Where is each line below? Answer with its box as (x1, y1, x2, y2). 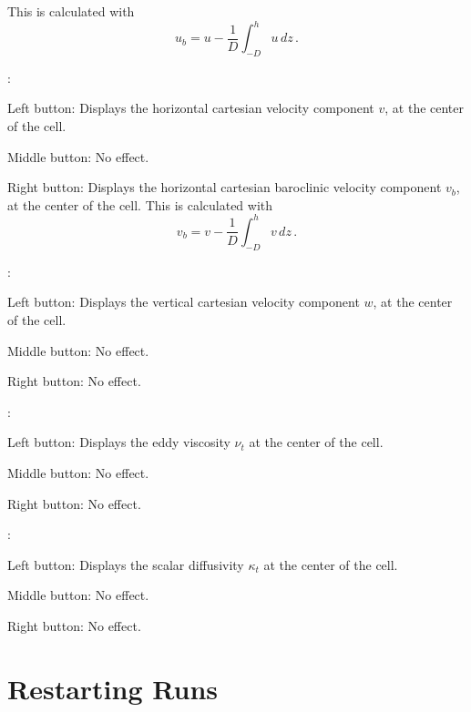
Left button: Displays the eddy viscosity (7, 432, 230, 452)
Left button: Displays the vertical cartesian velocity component (7, 292, 360, 311)
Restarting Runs (7, 669, 219, 707)
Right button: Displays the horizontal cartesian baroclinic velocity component (7, 178, 442, 197)
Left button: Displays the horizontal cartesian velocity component (7, 98, 374, 117)
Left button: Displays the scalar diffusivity (7, 554, 244, 574)
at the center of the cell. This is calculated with (7, 195, 273, 214)
